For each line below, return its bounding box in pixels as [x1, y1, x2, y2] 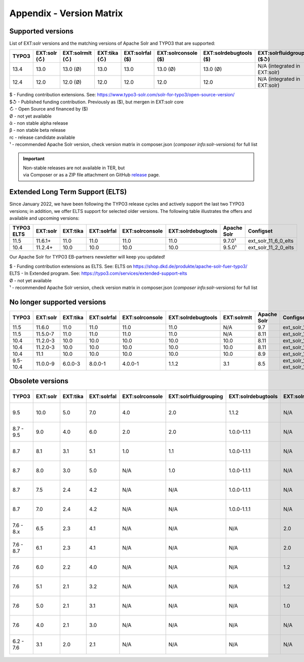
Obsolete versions [9, 377, 68, 385]
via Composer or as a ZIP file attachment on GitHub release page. [23, 172, 161, 178]
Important [23, 155, 45, 162]
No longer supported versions [9, 298, 106, 306]
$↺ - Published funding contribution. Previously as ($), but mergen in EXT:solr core [9, 99, 184, 105]
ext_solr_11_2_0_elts [248, 244, 294, 251]
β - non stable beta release [9, 127, 66, 133]
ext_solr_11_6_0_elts [248, 237, 294, 244]
